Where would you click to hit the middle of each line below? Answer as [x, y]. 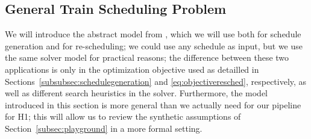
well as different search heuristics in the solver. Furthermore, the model [136, 93]
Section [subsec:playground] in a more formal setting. [104, 128]
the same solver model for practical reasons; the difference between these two [147, 57]
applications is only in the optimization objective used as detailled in [132, 69]
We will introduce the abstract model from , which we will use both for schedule [153, 34]
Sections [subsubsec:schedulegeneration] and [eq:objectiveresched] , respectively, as [156, 81]
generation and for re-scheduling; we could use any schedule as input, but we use [154, 45]
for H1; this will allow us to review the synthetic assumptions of [123, 116]
